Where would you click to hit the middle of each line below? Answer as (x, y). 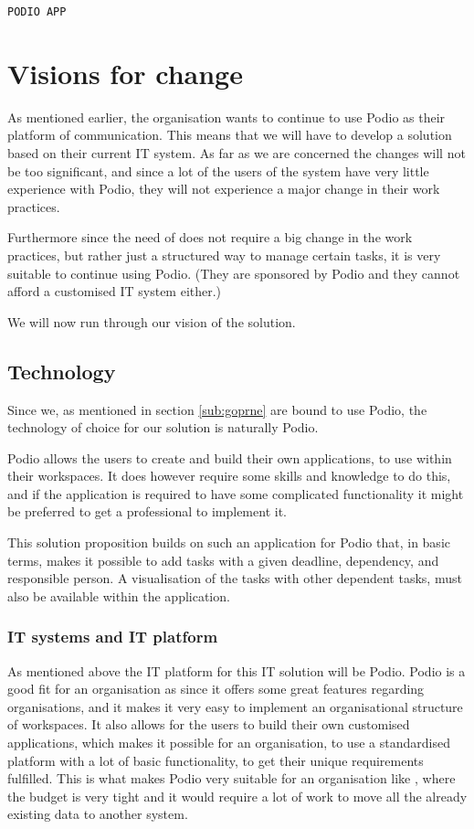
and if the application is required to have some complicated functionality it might (236, 493)
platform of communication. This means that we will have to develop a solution (230, 135)
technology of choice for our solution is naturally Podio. (163, 427)
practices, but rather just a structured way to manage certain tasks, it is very (224, 255)
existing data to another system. (98, 814)
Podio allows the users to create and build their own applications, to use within (230, 457)
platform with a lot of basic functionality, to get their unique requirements (216, 760)
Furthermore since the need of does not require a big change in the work (210, 237)
